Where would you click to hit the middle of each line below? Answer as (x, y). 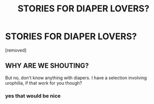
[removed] (16, 50)
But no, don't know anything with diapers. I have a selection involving (76, 78)
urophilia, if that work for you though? (44, 83)
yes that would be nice (33, 96)
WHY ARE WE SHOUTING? (47, 66)
